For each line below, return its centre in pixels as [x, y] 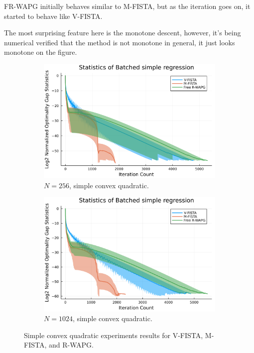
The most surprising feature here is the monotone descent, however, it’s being [123, 33]
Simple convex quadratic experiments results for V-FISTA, [114, 335]
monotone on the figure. [41, 52]
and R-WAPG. [71, 345]
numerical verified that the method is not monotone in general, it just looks [120, 42]
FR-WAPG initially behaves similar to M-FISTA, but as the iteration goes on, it [127, 6]
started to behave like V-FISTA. [53, 16]
